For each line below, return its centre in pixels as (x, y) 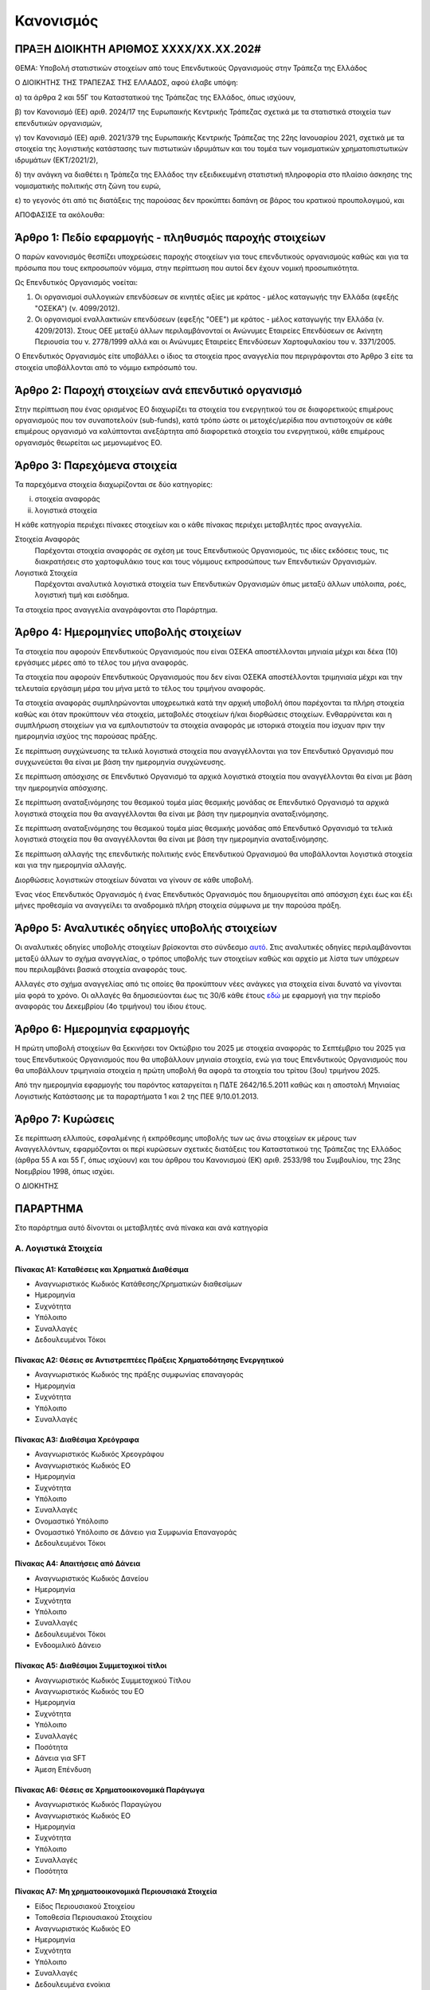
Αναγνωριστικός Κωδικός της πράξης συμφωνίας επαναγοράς (139, 1375)
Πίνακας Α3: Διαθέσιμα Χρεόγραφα (77, 1439)
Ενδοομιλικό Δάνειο (68, 1645)
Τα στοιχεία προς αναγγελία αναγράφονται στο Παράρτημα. (116, 610)
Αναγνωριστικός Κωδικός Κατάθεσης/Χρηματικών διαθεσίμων (139, 1284)
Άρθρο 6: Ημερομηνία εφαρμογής (102, 1030)
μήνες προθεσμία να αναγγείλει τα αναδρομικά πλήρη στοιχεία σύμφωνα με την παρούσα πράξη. (178, 905)
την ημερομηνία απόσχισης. (61, 787)
